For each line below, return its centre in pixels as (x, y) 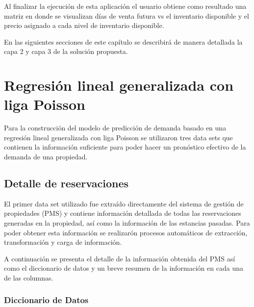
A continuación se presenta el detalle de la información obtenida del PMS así (120, 258)
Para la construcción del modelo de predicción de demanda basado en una (115, 128)
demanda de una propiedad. (46, 157)
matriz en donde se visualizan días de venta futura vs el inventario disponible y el (127, 15)
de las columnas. (29, 278)
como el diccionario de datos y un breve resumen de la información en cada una (124, 268)
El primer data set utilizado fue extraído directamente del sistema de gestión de (124, 203)
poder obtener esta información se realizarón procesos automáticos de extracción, (126, 232)
